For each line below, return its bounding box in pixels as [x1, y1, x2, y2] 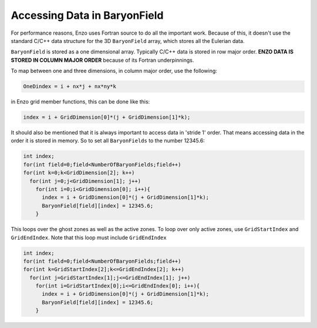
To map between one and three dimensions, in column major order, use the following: [11, 68, 217, 75]
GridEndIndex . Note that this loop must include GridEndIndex [11, 234, 167, 241]
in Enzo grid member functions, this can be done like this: [11, 98, 150, 105]
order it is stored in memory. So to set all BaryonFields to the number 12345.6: [11, 137, 205, 144]
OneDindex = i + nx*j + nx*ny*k [23, 83, 117, 90]
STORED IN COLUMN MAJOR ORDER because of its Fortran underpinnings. [11, 56, 194, 63]
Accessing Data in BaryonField [11, 9, 164, 22]
